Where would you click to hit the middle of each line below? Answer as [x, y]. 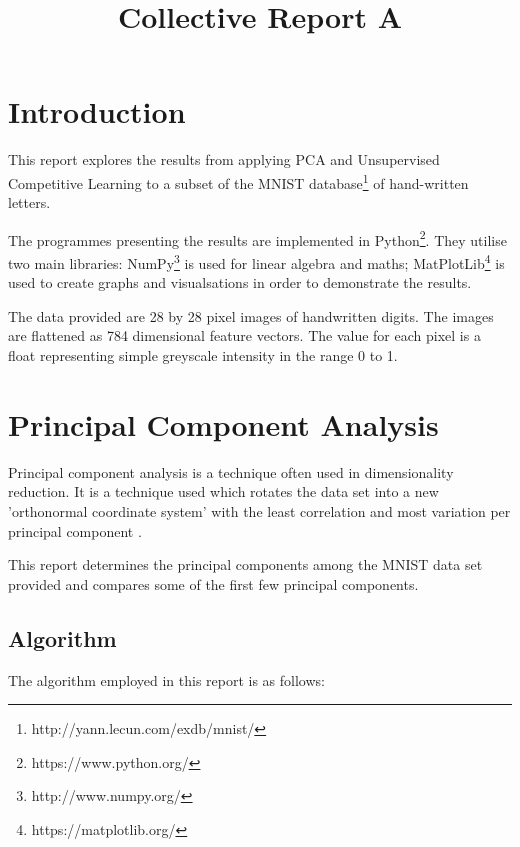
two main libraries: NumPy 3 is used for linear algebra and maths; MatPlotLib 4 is [256, 261]
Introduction [97, 111]
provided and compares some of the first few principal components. [213, 583]
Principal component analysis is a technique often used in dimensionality [231, 471]
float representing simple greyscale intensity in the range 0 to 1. [203, 355]
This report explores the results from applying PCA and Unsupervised [224, 159]
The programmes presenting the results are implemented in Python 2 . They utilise [257, 238]
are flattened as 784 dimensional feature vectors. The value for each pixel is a [244, 335]
